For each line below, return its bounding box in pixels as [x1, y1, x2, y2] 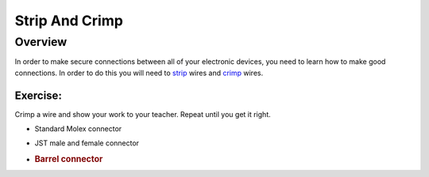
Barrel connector [34, 153, 103, 164]
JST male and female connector [34, 138, 139, 148]
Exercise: [14, 88, 63, 102]
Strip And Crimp [14, 12, 123, 29]
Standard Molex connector [34, 124, 122, 134]
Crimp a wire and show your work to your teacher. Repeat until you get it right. [14, 109, 271, 119]
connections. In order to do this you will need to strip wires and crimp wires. [14, 68, 264, 77]
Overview [14, 35, 68, 49]
